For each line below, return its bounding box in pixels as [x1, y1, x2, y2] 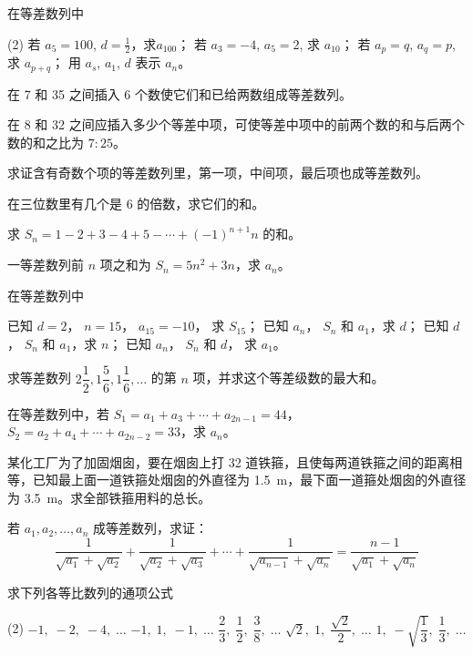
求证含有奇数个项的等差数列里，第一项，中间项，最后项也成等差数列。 [7, 163, 428, 182]
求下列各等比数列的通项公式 [7, 582, 173, 601]
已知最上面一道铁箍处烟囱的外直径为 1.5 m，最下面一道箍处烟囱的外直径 [32, 470, 467, 489]
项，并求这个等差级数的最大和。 [192, 368, 385, 387]
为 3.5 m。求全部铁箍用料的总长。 [7, 487, 211, 507]
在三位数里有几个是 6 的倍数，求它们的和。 [7, 193, 265, 212]
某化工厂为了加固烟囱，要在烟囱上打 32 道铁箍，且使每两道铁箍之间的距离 [7, 452, 450, 471]
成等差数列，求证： [93, 518, 209, 537]
